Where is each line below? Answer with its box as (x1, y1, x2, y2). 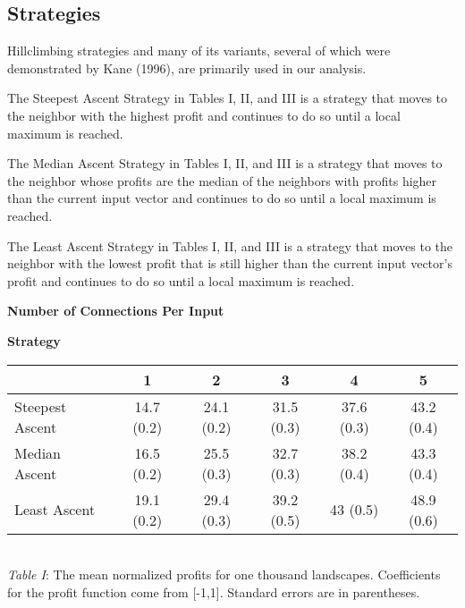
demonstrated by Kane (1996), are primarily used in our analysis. (7, 58, 367, 77)
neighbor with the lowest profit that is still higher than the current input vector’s (7, 254, 452, 273)
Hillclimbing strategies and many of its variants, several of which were (7, 41, 391, 60)
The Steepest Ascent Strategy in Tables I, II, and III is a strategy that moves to (7, 89, 448, 107)
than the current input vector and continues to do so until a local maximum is (7, 189, 436, 207)
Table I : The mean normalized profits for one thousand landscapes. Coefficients (7, 565, 441, 584)
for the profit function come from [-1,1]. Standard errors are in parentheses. (7, 582, 420, 601)
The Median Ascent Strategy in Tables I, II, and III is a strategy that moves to (7, 154, 443, 173)
